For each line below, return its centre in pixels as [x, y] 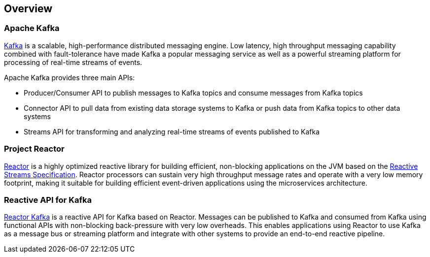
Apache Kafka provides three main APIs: [70, 77]
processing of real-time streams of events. [73, 62]
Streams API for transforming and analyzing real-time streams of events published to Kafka [172, 131]
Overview [28, 9]
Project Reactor [34, 149]
